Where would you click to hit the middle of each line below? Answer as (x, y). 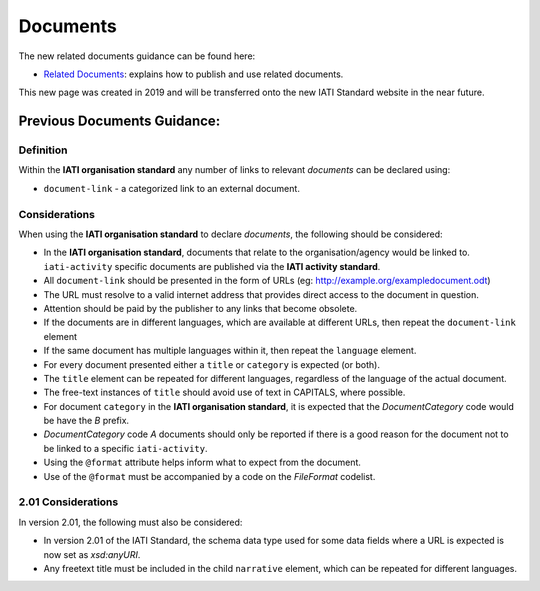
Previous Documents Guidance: (119, 121)
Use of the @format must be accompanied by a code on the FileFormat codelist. (209, 476)
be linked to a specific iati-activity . (125, 448)
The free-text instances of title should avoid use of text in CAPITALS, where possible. (224, 392)
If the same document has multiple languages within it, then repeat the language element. (230, 351)
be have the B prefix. (86, 421)
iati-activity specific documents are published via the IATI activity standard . (212, 266)
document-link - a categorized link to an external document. (171, 188)
